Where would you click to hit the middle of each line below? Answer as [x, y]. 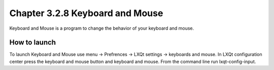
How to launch [32, 43]
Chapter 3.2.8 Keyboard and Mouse [86, 13]
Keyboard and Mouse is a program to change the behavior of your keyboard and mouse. [102, 28]
